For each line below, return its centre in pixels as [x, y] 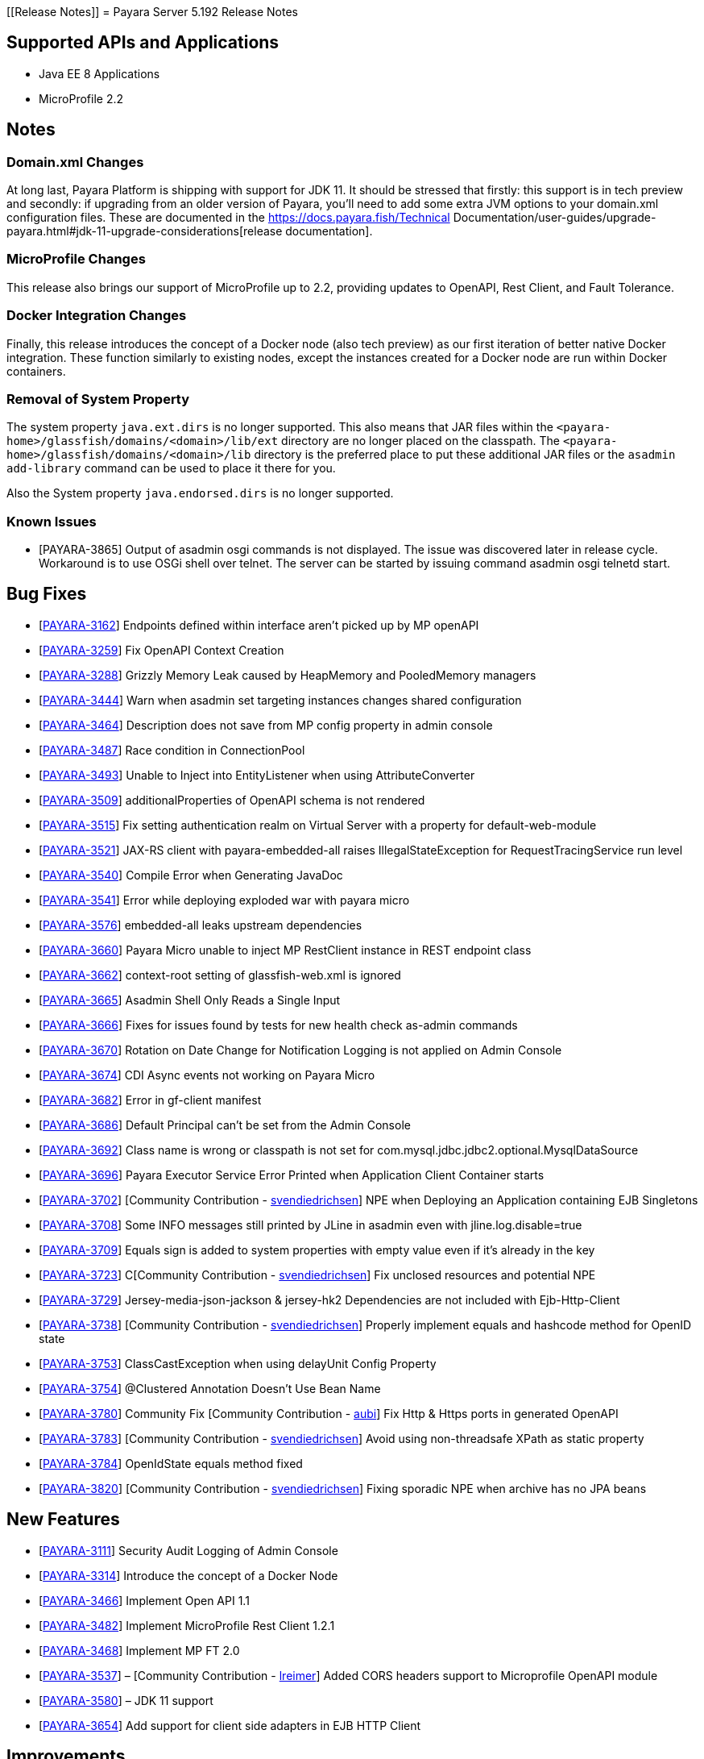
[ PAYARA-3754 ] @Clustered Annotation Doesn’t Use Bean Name [210, 1388]
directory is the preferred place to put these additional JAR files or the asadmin [465, 455]
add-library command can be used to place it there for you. [171, 468]
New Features [63, 1520]
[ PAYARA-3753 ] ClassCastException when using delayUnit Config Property [238, 1363]
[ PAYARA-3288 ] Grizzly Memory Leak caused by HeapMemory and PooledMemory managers [288, 675]
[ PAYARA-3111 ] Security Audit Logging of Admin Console [188, 1550]
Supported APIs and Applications [143, 43]
